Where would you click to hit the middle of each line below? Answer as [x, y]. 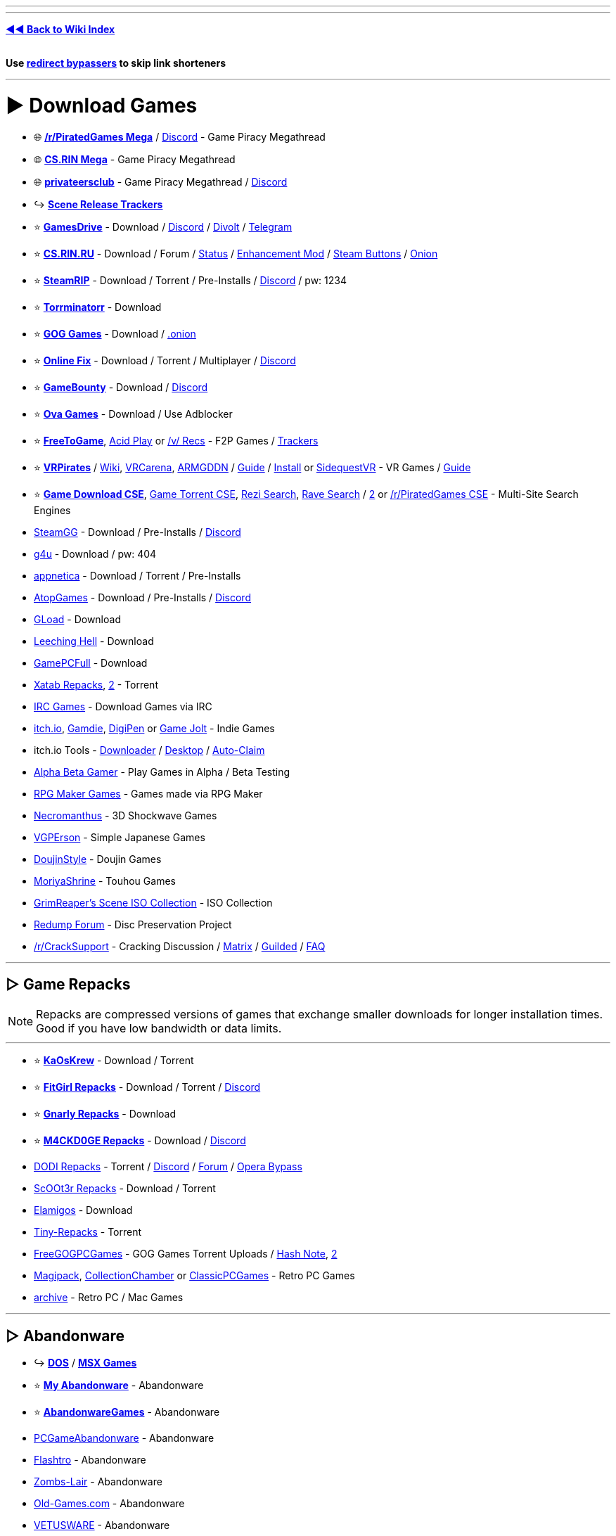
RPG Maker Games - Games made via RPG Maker [148, 793]
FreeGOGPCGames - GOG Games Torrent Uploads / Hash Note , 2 [186, 1254]
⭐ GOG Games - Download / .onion [115, 333]
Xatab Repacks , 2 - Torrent [96, 684]
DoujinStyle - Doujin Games [98, 859]
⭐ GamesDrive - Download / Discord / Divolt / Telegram [163, 226]
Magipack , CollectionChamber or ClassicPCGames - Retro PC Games [194, 1276]
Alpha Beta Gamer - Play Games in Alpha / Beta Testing [162, 772]
